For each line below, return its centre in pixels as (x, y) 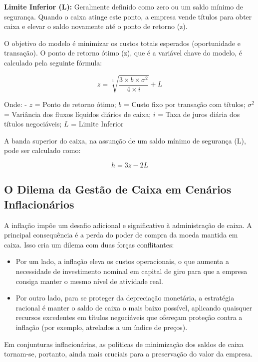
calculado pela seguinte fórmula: (53, 62)
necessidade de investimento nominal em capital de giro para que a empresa (131, 271)
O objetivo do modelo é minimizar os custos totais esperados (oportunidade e (122, 43)
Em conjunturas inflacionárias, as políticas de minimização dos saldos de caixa (124, 344)
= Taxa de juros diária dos (199, 114)
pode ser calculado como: (42, 150)
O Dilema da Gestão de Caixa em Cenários (118, 189)
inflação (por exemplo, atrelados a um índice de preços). (102, 327)
